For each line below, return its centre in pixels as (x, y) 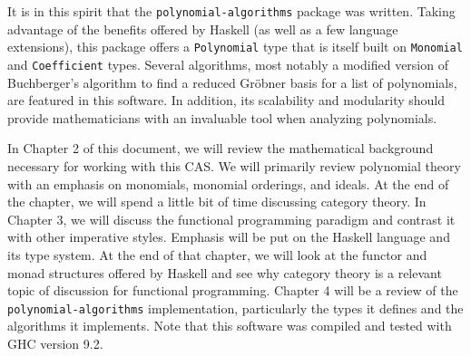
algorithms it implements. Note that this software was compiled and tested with (230, 326)
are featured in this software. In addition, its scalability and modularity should (226, 100)
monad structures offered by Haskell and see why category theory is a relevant (225, 272)
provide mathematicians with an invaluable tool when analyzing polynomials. (222, 117)
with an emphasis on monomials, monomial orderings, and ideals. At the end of (228, 183)
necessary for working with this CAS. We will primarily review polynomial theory (234, 165)
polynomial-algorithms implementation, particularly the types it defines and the (235, 308)
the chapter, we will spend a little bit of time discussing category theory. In (217, 202)
